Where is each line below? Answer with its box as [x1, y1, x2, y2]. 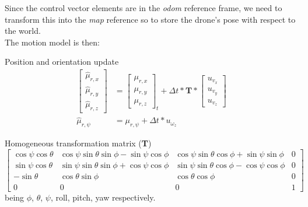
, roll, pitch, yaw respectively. [50, 191, 156, 203]
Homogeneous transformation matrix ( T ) [5, 137, 152, 149]
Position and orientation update [5, 55, 119, 68]
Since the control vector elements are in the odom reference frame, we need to [5, 2, 282, 13]
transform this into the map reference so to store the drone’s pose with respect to [5, 13, 296, 25]
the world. [5, 24, 41, 37]
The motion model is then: [5, 36, 100, 48]
